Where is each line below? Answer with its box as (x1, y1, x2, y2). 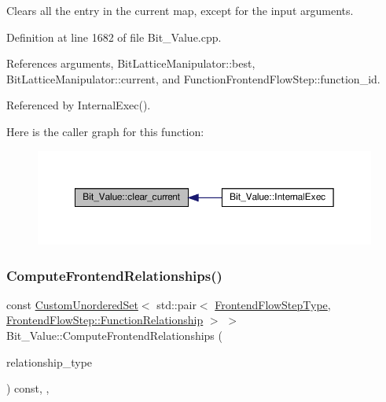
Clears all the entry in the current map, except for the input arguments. (6, 2, 354, 18)
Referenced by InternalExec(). (6, 97, 151, 113)
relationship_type (6, 353, 93, 370)
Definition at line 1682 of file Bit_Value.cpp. (6, 28, 222, 45)
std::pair (156, 296, 197, 312)
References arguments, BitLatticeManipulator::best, (6, 55, 255, 72)
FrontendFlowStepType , (215, 296, 331, 312)
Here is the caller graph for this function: (6, 123, 204, 139)
